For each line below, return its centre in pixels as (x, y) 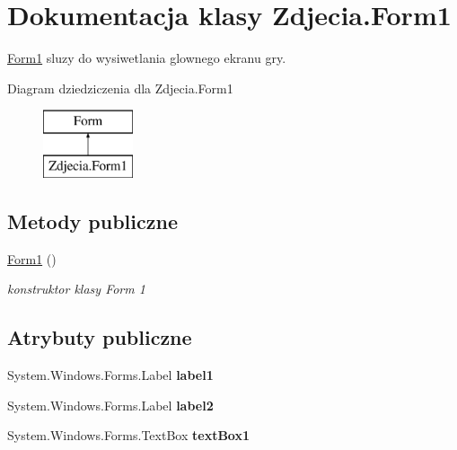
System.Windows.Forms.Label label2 (110, 405)
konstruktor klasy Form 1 (76, 289)
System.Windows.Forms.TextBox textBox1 (128, 435)
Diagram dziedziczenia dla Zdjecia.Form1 (120, 88)
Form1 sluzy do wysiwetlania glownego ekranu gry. (147, 58)
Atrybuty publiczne (100, 337)
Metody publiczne (92, 221)
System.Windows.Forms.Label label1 (110, 375)
